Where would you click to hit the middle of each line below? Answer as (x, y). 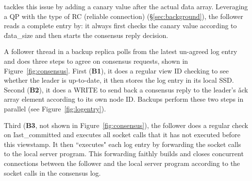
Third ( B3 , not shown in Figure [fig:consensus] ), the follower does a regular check (126, 125)
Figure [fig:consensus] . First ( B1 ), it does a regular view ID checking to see (116, 70)
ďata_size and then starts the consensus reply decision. (86, 35)
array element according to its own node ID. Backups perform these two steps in (124, 99)
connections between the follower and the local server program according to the (122, 163)
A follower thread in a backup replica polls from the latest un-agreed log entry (121, 51)
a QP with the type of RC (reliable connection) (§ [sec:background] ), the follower (124, 16)
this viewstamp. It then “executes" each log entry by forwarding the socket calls (123, 144)
